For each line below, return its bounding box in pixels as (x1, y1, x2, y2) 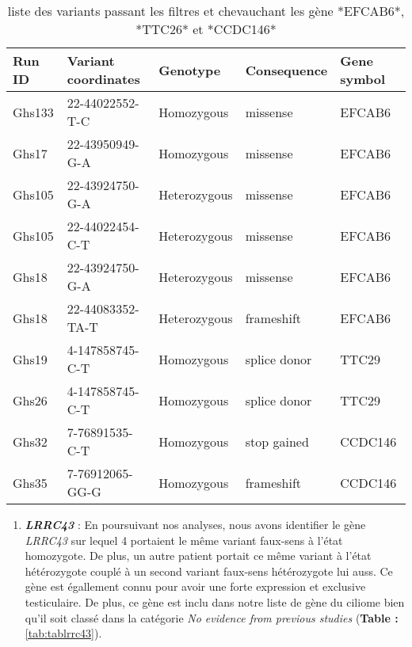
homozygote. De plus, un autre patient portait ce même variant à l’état (25, 547, 372, 564)
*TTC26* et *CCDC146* (135, 20, 277, 38)
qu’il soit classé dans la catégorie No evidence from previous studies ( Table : (25, 609, 399, 626)
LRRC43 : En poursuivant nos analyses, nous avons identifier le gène (25, 516, 366, 532)
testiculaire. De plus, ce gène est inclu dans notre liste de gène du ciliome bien (25, 593, 405, 610)
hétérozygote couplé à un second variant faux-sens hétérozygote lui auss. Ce (25, 562, 393, 579)
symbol (340, 70, 386, 88)
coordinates (67, 70, 140, 88)
